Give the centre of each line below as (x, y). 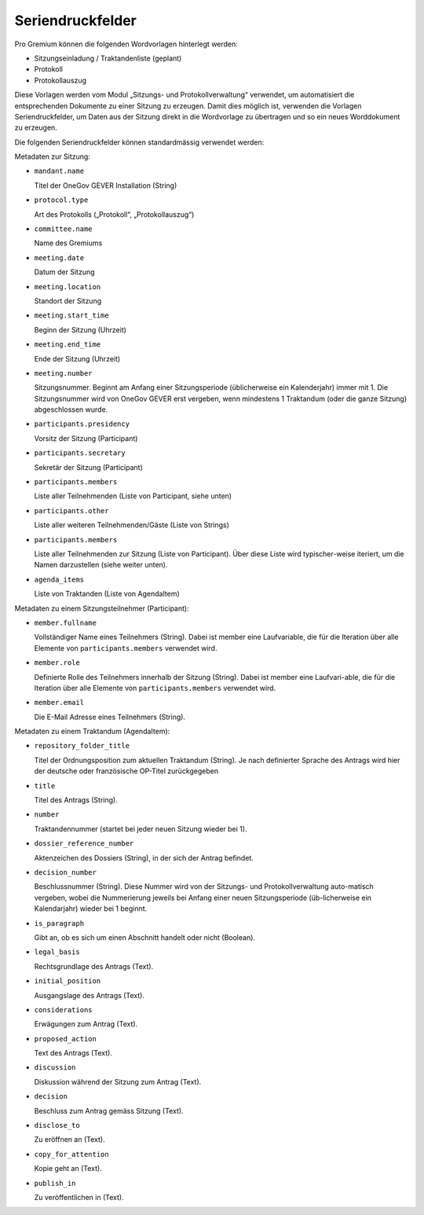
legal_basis (57, 952)
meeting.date (59, 258)
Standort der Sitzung (68, 301)
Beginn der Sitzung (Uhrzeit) (80, 329)
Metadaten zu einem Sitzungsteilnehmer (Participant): (102, 608)
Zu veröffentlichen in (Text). (79, 1197)
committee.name (64, 229)
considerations (64, 1009)
